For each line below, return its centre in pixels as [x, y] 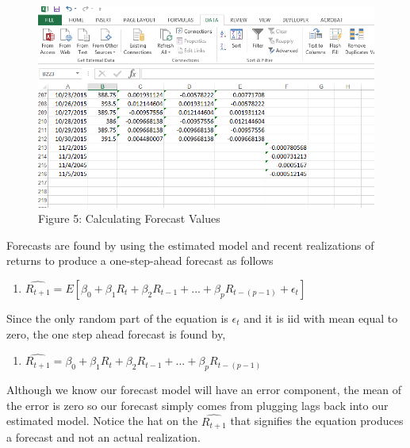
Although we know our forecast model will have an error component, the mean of [204, 390]
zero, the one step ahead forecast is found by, [116, 333]
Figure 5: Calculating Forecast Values [129, 218]
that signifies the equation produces [317, 421]
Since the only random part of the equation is [117, 318]
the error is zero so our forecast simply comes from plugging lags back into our [197, 405]
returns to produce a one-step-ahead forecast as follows [140, 260]
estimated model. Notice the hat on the [102, 421]
